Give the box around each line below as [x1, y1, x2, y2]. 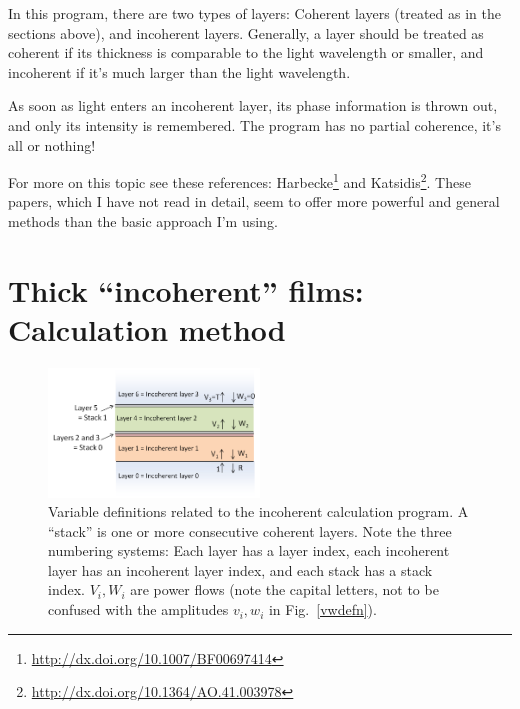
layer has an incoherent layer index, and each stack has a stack [48, 559, 433, 580]
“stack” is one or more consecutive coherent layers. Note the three [48, 520, 452, 541]
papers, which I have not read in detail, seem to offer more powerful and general [8, 191, 500, 212]
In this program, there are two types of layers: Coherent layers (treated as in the [8, 3, 501, 23]
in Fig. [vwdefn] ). [268, 599, 377, 620]
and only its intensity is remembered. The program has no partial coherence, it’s [8, 114, 501, 135]
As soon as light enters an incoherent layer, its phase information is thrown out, [8, 95, 498, 116]
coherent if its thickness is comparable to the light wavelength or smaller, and [8, 42, 484, 63]
